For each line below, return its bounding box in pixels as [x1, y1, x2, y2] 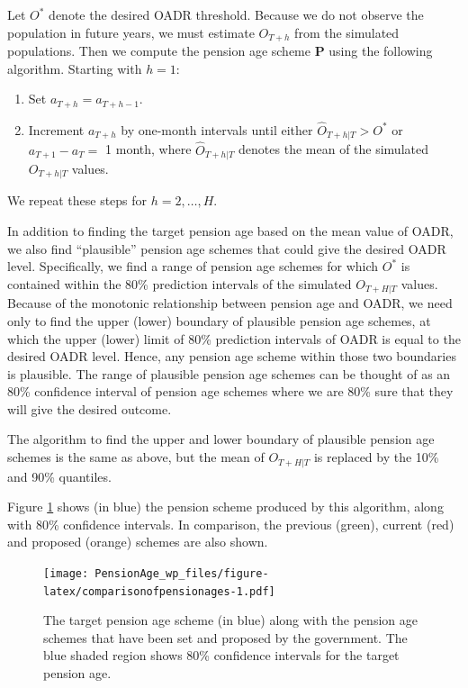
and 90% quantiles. [7, 466, 112, 485]
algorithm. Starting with [7, 59, 142, 77]
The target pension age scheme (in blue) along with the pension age [43, 611, 418, 629]
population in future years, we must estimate [7, 23, 255, 41]
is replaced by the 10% [313, 448, 439, 466]
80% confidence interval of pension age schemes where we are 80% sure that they [7, 382, 454, 401]
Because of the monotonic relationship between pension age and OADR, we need [7, 294, 453, 312]
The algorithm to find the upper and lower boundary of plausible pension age [7, 430, 435, 448]
